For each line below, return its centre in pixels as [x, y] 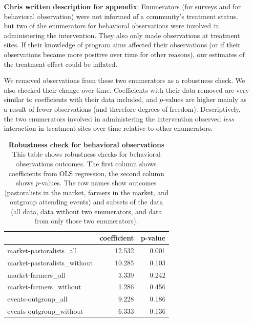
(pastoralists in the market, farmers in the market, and [86, 192]
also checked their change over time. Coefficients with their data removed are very [126, 90]
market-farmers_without [44, 287]
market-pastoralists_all [42, 250]
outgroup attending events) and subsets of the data [86, 202]
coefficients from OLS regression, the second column [86, 173]
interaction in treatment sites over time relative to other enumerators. [108, 128]
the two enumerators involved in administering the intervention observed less [119, 118]
